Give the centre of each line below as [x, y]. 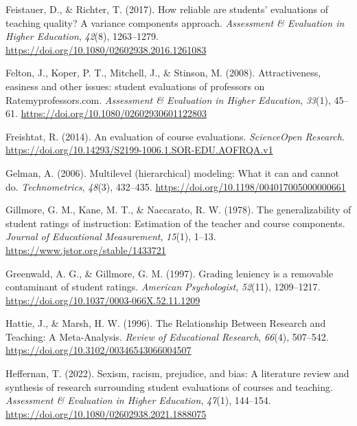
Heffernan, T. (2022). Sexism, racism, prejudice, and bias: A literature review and [177, 373]
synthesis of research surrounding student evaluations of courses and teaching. [169, 386]
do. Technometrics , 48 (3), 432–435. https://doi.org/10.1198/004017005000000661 [176, 186]
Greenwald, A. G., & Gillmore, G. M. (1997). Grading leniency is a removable [170, 273]
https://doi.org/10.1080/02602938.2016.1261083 [106, 49]
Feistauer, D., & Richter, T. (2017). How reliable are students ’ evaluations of [167, 9]
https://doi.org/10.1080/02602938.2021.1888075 [106, 413]
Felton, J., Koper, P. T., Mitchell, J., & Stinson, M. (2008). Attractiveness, [163, 73]
